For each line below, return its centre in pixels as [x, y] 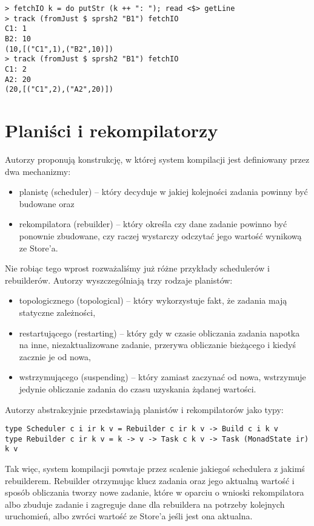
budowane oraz [47, 203]
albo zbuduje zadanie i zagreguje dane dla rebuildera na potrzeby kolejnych [145, 504]
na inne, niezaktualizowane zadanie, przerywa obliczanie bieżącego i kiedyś [158, 345]
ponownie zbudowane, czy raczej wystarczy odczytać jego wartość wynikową [160, 236]
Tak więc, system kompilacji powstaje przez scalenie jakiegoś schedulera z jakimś [155, 469]
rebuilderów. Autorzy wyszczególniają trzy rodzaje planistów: [119, 280]
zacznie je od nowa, [55, 356]
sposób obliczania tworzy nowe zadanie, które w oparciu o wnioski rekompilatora [155, 492]
